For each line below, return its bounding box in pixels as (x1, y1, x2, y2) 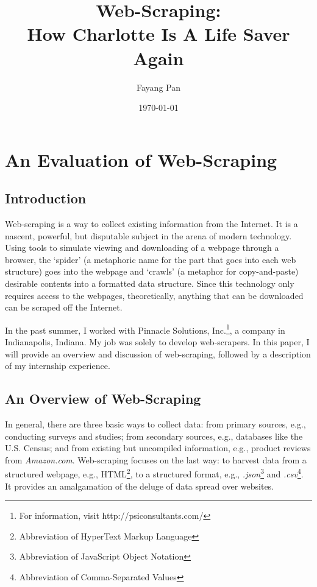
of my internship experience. (5, 359, 110, 372)
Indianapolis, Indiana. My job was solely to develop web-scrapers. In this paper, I (5, 336, 310, 348)
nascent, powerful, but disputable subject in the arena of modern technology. (5, 229, 292, 242)
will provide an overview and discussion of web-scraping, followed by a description (5, 347, 311, 360)
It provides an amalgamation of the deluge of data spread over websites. (5, 479, 274, 492)
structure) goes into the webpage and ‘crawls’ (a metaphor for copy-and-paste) (5, 265, 299, 278)
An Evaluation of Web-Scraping (5, 147, 277, 172)
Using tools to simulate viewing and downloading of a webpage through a (5, 241, 279, 254)
